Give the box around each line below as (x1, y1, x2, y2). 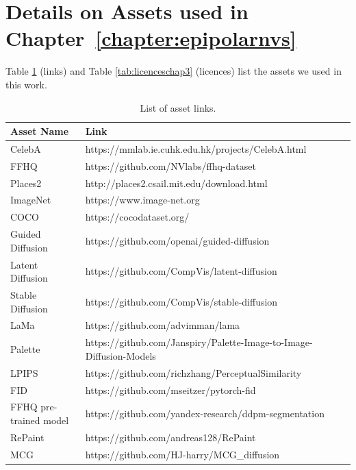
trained (10, 413, 40, 428)
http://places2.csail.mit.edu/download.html (85, 175, 268, 190)
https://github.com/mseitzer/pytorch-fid (85, 382, 256, 397)
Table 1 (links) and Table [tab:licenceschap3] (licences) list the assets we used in (5, 64, 342, 78)
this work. (5, 77, 47, 91)
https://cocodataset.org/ (85, 210, 190, 224)
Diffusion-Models (85, 348, 156, 362)
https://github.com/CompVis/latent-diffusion (85, 264, 277, 278)
